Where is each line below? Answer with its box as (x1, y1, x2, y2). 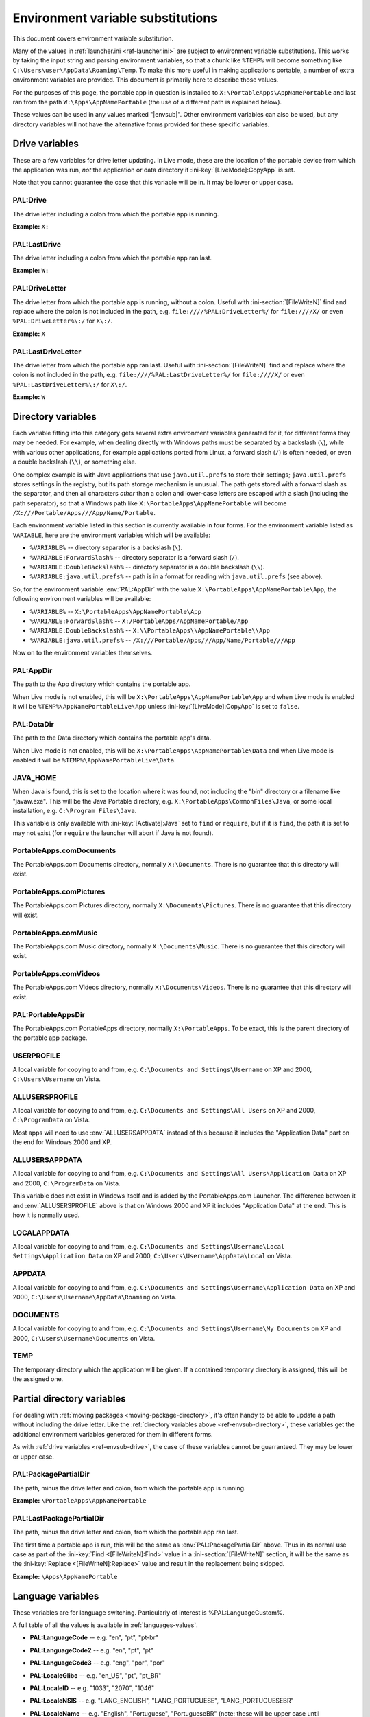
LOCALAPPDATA (12, 1228, 70, 1238)
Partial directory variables (12, 1393, 126, 1405)
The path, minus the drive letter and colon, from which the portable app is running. (12, 1483, 246, 1492)
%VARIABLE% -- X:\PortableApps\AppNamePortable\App (29, 607, 202, 615)
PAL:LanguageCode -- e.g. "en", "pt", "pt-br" (29, 1633, 159, 1641)
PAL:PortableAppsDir (12, 1010, 86, 1019)
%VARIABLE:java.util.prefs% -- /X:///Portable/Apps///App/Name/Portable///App (29, 636, 296, 644)
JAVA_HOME (12, 773, 57, 782)
